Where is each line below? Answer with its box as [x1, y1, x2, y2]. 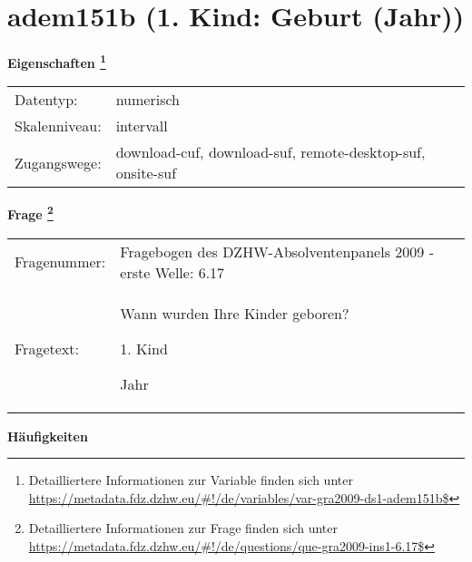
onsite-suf [115, 162, 177, 184]
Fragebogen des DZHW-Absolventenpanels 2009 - [120, 240, 434, 262]
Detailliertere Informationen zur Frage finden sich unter [28, 518, 339, 538]
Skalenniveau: [15, 115, 102, 137]
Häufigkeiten [7, 426, 88, 445]
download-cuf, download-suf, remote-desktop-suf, [115, 141, 426, 163]
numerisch [115, 89, 180, 111]
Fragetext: [15, 337, 79, 359]
